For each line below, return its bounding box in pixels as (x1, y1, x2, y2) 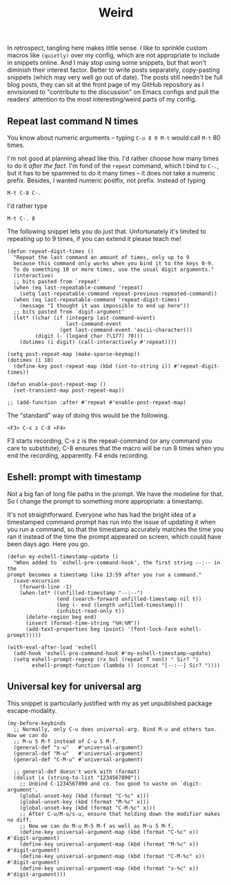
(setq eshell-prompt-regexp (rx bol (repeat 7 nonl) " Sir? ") (13, 656, 199, 663)
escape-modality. (7, 706, 57, 714)
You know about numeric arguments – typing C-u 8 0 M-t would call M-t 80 (7, 133, 221, 142)
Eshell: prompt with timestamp (7, 471, 142, 483)
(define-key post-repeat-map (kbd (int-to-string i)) (13, 363, 171, 370)
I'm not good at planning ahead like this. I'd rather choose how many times (7, 154, 219, 162)
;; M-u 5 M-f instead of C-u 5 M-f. (13, 738, 119, 745)
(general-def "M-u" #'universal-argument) (13, 750, 143, 757)
